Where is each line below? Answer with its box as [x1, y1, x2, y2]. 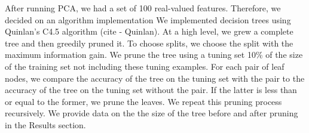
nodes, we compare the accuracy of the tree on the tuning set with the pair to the [5, 72, 305, 84]
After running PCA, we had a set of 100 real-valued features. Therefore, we [5, 2, 281, 14]
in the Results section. [5, 118, 86, 131]
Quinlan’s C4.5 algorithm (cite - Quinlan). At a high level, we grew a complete [5, 25, 293, 38]
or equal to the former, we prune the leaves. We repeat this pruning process [5, 95, 282, 107]
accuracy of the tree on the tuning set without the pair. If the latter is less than [5, 83, 297, 96]
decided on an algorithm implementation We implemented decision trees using [5, 13, 291, 26]
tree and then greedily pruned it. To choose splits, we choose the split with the [5, 36, 293, 49]
